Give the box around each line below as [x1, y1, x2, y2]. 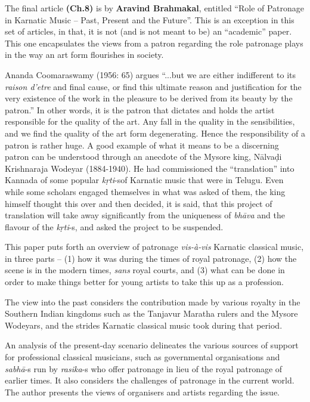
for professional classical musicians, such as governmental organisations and [5, 351, 280, 363]
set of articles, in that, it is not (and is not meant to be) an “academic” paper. [5, 25, 292, 38]
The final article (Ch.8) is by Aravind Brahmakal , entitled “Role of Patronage [5, 2, 305, 14]
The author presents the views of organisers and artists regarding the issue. [5, 385, 280, 398]
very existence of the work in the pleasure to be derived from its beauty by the [5, 92, 293, 104]
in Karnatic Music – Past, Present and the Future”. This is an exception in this [5, 13, 294, 26]
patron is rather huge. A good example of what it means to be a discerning [5, 138, 279, 151]
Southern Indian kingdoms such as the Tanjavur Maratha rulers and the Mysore [5, 307, 298, 320]
